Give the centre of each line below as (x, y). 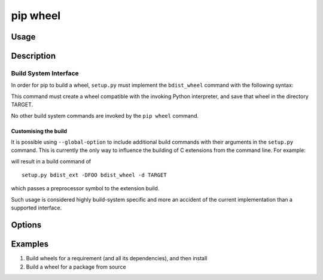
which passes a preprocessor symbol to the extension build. (85, 188)
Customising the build (39, 131)
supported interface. (36, 208)
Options (26, 225)
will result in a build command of (51, 161)
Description (33, 56)
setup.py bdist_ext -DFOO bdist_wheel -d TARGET (94, 175)
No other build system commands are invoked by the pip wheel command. (105, 115)
